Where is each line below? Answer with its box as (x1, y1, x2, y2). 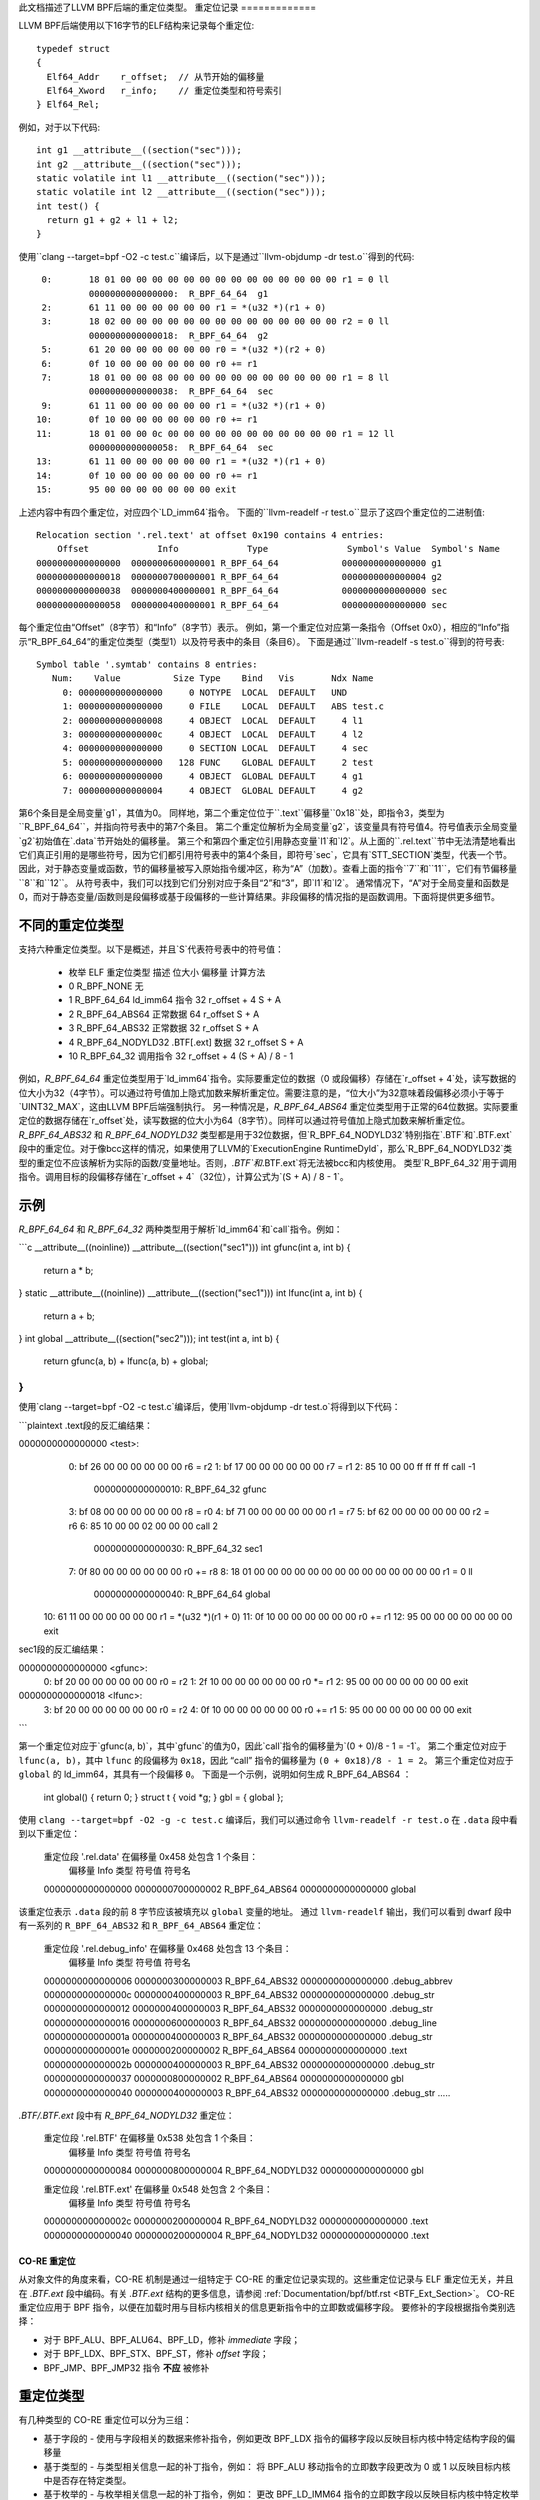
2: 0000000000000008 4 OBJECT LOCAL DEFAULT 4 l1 (62, 715, 364, 726)
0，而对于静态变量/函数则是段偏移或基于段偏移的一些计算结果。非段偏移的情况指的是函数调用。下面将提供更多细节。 (18, 891, 500, 903)
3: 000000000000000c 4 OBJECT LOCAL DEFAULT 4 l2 (62, 728, 364, 740)
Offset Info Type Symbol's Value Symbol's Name (56, 543, 500, 555)
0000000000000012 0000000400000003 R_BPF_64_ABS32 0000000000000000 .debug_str (43, 2003, 434, 2015)
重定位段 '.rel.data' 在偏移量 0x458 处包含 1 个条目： (43, 1850, 259, 1862)
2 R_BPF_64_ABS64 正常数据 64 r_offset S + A (68, 1008, 260, 1020)
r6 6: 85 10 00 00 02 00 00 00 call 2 (68, 1520, 219, 1532)
